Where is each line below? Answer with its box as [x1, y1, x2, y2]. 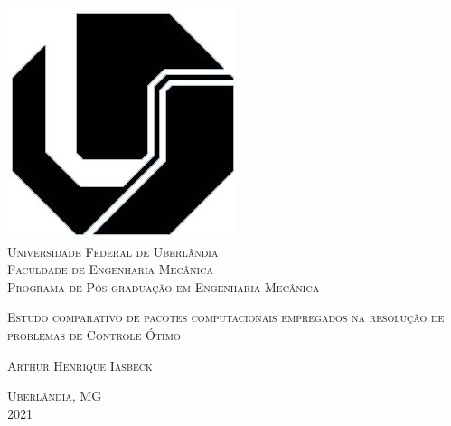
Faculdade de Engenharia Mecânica [7, 260, 213, 279]
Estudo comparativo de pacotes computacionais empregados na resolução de [7, 308, 445, 327]
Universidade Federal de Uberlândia [7, 241, 219, 260]
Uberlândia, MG [7, 386, 102, 405]
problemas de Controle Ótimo [7, 325, 181, 344]
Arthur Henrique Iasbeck [7, 355, 153, 374]
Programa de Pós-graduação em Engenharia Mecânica [7, 277, 320, 296]
